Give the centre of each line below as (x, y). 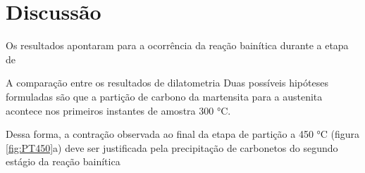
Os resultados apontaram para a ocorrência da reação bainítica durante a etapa (177, 45)
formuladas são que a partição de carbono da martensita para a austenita (164, 96)
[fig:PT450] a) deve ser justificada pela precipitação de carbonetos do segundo (172, 147)
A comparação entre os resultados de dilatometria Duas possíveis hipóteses (167, 83)
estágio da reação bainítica (63, 161)
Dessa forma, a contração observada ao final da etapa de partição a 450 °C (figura (183, 134)
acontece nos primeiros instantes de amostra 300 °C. (118, 110)
